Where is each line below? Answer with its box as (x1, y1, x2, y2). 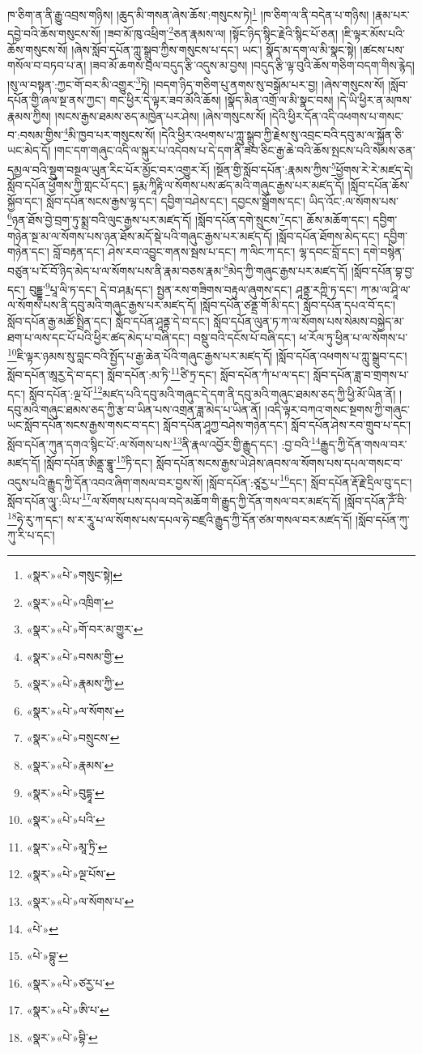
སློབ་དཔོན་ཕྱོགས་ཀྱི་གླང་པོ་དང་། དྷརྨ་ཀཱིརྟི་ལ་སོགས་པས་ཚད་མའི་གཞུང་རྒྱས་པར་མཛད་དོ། (7, 177, 344, 194)
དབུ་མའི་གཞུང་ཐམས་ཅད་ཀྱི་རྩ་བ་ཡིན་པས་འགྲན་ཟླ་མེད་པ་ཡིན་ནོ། (7, 400, 262, 417)
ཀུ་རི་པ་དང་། (7, 527, 55, 544)
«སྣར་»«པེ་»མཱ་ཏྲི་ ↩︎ (26, 838, 108, 855)
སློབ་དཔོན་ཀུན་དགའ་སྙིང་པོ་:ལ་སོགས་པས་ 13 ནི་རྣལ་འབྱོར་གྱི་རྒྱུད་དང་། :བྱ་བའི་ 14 (7, 433, 321, 452)
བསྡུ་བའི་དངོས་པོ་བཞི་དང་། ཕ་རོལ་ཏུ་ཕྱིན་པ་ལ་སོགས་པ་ (193, 328, 408, 345)
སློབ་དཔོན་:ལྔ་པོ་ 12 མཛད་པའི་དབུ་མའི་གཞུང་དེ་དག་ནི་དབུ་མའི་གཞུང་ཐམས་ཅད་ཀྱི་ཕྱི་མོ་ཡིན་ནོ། (28, 382, 396, 402)
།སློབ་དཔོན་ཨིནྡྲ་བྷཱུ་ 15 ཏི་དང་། (44, 452, 153, 471)
